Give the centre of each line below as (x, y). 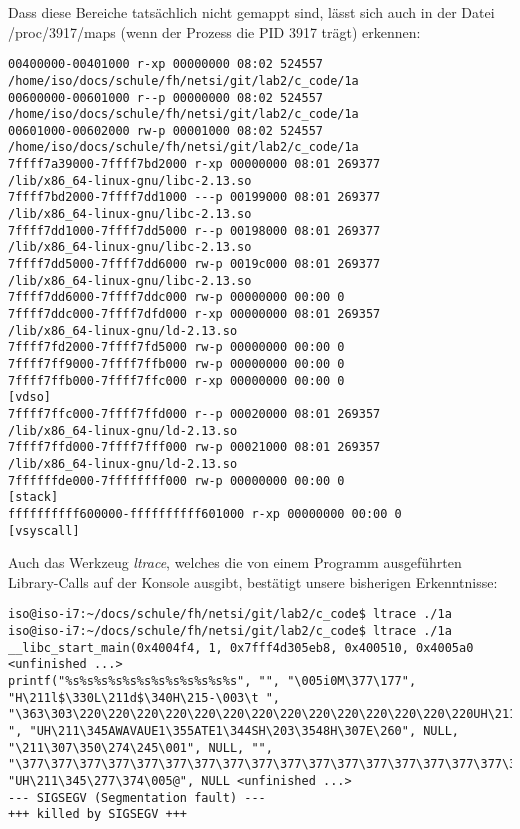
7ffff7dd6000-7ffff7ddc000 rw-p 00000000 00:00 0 (176, 297)
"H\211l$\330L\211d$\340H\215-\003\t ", (144, 697)
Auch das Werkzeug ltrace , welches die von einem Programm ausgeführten (235, 562)
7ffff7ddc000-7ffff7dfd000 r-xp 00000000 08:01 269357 (194, 314)
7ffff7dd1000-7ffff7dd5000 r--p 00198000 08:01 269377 (194, 230)
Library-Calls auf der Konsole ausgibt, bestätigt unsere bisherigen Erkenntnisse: (253, 581)
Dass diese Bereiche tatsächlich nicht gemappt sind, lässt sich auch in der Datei (251, 12)
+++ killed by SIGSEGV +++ (97, 814)
